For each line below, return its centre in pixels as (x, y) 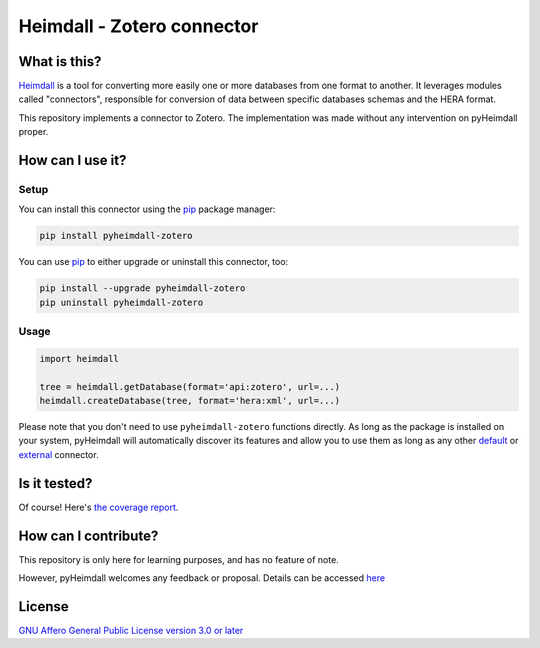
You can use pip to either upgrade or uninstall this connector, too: (153, 262)
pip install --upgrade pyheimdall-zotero (142, 288)
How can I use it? (72, 160)
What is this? (60, 61)
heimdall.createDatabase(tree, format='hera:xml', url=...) (190, 401)
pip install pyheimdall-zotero (116, 236)
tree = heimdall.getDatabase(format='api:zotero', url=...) (190, 386)
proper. (33, 132)
